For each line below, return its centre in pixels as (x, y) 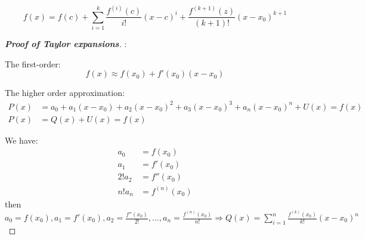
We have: (21, 140)
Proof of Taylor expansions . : (66, 44)
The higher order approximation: (65, 93)
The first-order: (33, 63)
